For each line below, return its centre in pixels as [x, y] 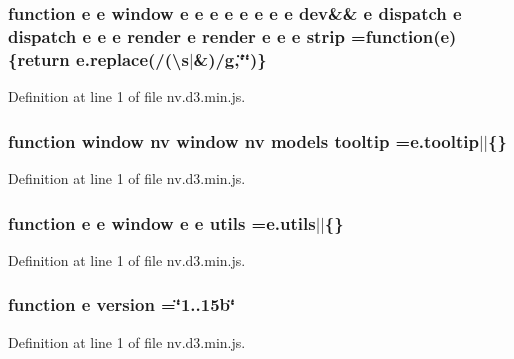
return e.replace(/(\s [103, 58]
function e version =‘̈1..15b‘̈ [122, 304]
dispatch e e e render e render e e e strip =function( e [229, 35]
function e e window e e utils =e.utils [162, 222]
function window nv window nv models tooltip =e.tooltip [243, 140]
